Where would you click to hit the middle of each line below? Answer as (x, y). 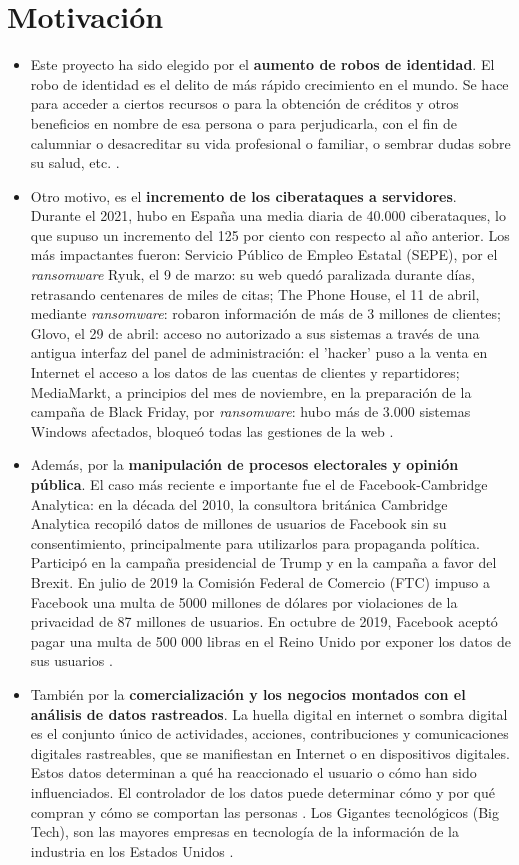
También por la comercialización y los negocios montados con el (248, 693)
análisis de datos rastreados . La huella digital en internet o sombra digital (269, 713)
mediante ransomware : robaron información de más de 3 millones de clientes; (265, 313)
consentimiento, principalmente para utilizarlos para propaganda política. (255, 542)
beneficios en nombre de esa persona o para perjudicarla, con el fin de (244, 122)
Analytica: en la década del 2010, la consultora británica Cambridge (239, 503)
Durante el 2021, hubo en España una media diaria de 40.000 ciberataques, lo (268, 215)
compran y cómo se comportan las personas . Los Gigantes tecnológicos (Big (264, 811)
